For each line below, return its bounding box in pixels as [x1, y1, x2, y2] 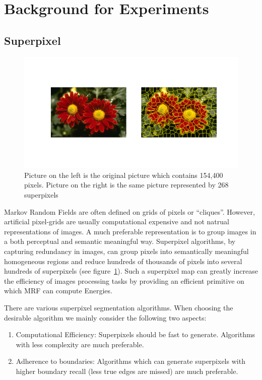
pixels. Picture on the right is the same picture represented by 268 [24, 179, 229, 190]
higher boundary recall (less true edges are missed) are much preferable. [16, 365, 238, 376]
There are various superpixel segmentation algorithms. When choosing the [4, 302, 233, 312]
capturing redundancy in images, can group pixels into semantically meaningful [4, 246, 249, 257]
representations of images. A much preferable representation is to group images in [4, 226, 256, 236]
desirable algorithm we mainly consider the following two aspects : [4, 312, 207, 323]
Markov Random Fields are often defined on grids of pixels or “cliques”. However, [4, 206, 255, 217]
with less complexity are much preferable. [16, 339, 144, 349]
